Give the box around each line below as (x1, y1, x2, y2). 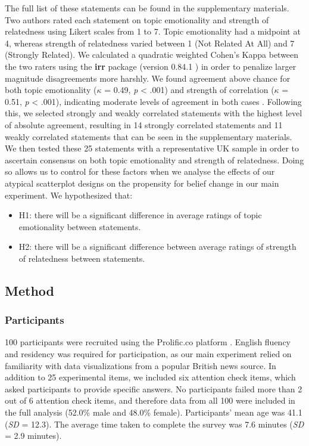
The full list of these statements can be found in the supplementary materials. (5, 2, 289, 14)
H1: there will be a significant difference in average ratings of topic (18, 209, 262, 221)
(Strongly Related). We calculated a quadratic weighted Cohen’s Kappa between (5, 48, 299, 61)
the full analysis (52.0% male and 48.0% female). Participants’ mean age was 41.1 (5, 406, 302, 419)
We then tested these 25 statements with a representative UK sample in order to (5, 142, 299, 154)
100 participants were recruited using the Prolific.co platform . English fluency (5, 336, 291, 348)
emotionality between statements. (18, 220, 141, 233)
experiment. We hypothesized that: (5, 188, 133, 201)
